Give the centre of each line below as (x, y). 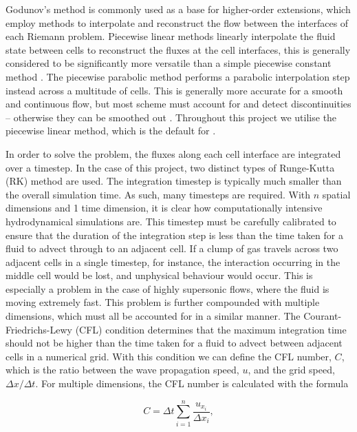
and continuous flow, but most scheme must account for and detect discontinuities (178, 104)
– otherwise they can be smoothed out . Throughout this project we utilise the (171, 117)
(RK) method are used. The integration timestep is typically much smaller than (174, 181)
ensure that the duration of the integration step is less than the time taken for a (174, 235)
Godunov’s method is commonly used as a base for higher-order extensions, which (178, 9)
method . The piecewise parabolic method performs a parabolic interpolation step (178, 76)
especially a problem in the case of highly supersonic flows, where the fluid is (167, 288)
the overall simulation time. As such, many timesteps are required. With (158, 194)
